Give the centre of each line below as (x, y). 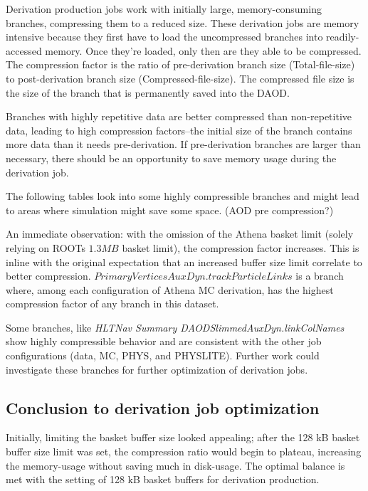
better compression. (48, 276)
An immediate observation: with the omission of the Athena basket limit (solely (180, 234)
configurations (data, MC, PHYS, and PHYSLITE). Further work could (163, 355)
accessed (24, 50)
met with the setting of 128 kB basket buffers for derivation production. (163, 479)
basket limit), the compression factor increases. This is (241, 247)
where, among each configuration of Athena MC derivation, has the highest (170, 289)
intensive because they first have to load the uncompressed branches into (164, 37)
